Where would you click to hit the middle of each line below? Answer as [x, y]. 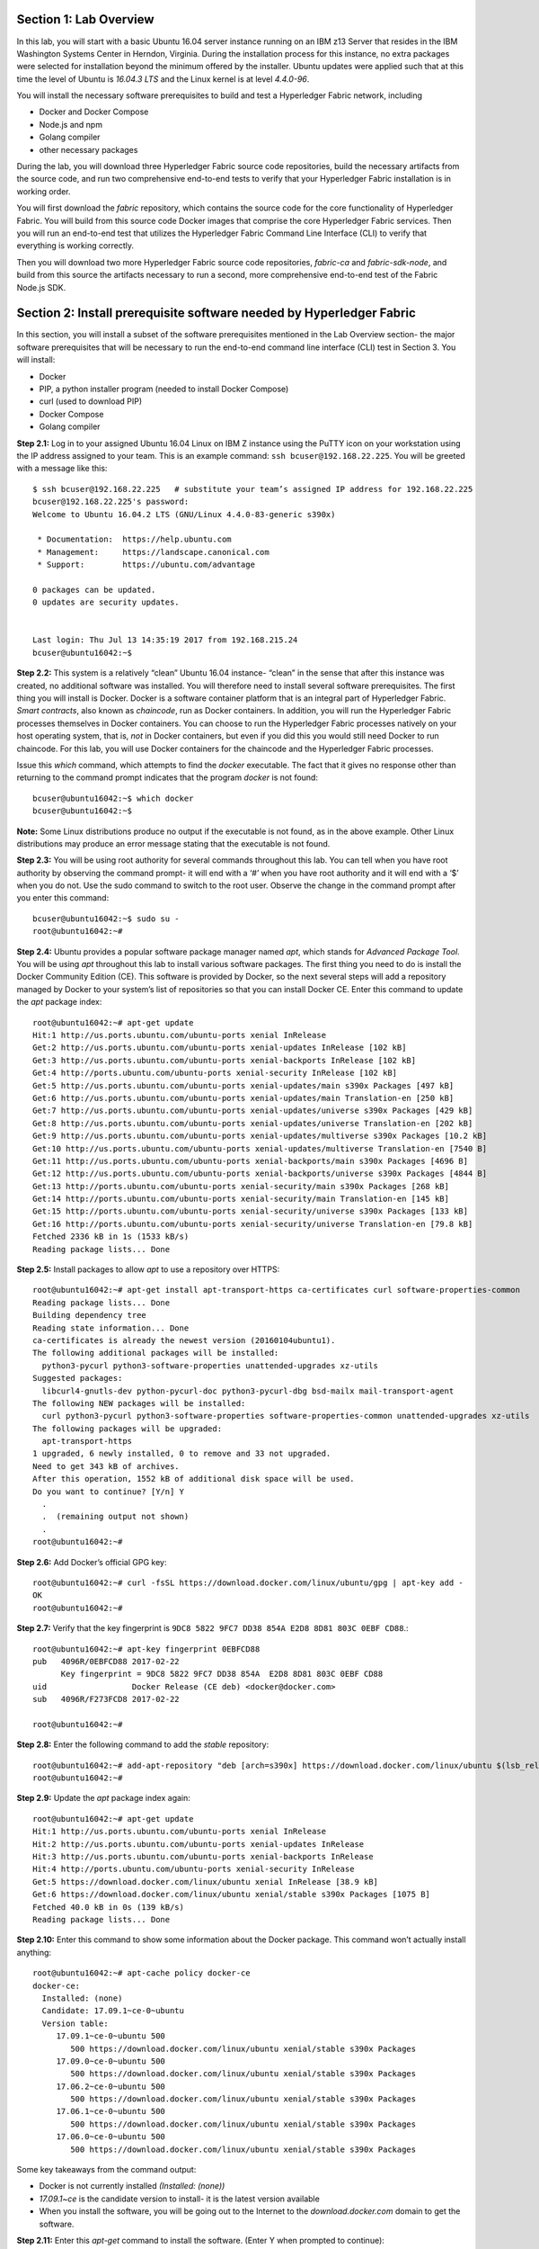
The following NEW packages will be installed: [139, 1403]
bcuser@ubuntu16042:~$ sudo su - [106, 918]
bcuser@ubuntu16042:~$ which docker [113, 798]
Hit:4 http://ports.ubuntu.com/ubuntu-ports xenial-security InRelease [194, 1869]
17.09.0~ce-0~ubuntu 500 [111, 2061]
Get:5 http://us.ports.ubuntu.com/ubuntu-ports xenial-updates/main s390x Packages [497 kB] [243, 1085]
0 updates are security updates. [106, 602]
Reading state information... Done [111, 1328]
